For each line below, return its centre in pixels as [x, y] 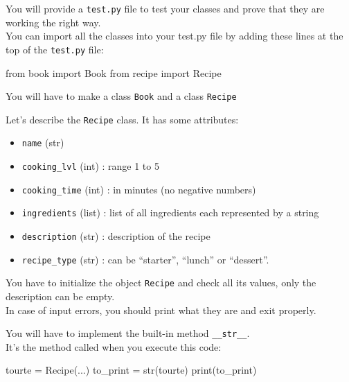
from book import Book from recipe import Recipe [114, 72]
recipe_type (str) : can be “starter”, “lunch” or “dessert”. [145, 259]
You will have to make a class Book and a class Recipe [121, 96]
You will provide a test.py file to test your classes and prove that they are [165, 8]
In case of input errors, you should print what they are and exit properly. [161, 310]
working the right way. [53, 22]
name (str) [43, 142]
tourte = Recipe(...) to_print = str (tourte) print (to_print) [131, 370]
